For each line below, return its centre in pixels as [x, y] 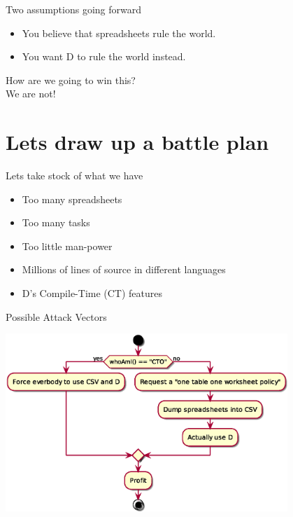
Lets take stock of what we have [74, 175]
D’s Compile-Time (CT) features [92, 293]
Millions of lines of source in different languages [124, 269]
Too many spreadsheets [72, 199]
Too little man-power [67, 246]
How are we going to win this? [71, 80]
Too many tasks [56, 222]
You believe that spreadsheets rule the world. [119, 33]
